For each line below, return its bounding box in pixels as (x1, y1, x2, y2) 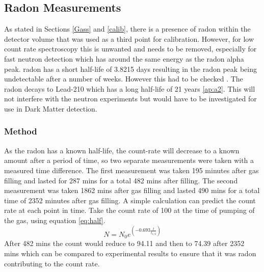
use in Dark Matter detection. (4, 103, 97, 114)
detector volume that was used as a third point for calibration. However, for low (4, 33, 254, 44)
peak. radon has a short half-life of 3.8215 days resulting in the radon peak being (4, 63, 257, 74)
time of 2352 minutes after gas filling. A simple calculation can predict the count (4, 195, 256, 205)
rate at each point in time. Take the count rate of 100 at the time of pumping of (4, 205, 255, 215)
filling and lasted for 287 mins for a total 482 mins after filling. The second (4, 175, 238, 185)
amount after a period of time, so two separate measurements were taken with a (4, 155, 254, 166)
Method (4, 125, 37, 138)
